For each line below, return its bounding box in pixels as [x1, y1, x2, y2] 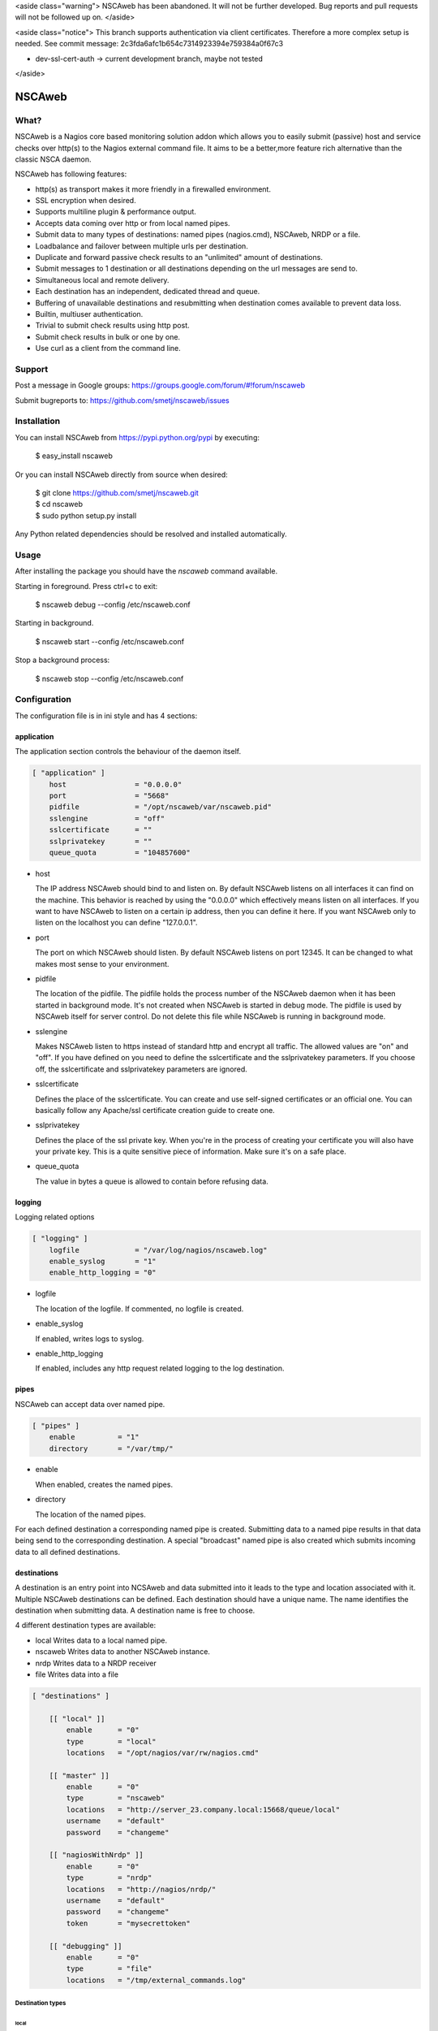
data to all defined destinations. [15, 1547, 121, 1557]
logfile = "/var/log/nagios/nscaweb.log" [49, 1245, 268, 1254]
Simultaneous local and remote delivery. [35, 275, 170, 284]
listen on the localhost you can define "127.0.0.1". [35, 918, 198, 928]
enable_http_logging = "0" [49, 1268, 157, 1277]
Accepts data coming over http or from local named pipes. [35, 218, 230, 227]
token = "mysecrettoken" [66, 1918, 191, 1928]
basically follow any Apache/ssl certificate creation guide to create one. [35, 1105, 275, 1115]
